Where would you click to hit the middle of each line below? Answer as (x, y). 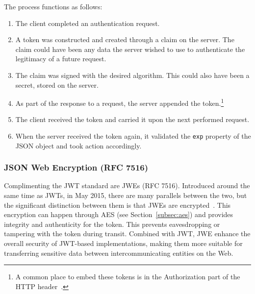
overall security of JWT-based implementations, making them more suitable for (123, 243)
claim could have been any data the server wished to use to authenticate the (130, 49)
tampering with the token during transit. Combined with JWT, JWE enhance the (127, 233)
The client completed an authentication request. (88, 23)
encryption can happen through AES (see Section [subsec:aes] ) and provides (119, 214)
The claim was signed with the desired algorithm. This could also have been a (132, 75)
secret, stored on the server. (57, 85)
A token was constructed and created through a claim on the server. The (125, 39)
